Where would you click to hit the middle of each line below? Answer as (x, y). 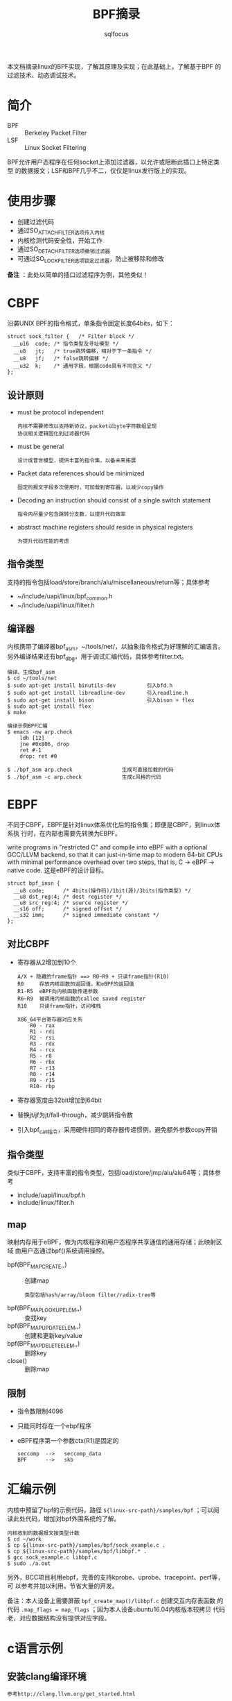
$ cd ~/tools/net (32, 678)
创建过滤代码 (35, 221)
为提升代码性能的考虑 (43, 541)
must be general (41, 446)
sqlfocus (116, 34)
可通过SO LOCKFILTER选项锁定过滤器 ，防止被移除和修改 (91, 260)
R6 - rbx (43, 1062)
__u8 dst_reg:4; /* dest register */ (68, 897)
